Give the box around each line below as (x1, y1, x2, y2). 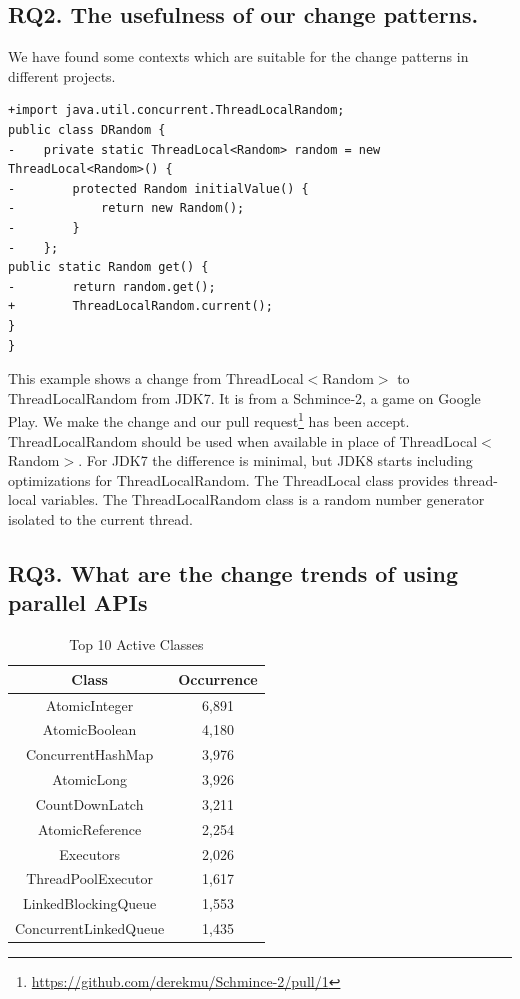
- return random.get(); (8, 279, 216, 294)
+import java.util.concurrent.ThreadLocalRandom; (8, 103, 345, 118)
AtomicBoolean (42, 719, 137, 740)
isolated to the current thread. (8, 508, 193, 529)
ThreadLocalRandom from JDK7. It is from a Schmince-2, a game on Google (8, 387, 481, 408)
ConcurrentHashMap (25, 744, 154, 765)
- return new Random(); (8, 201, 245, 216)
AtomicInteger (46, 694, 134, 715)
